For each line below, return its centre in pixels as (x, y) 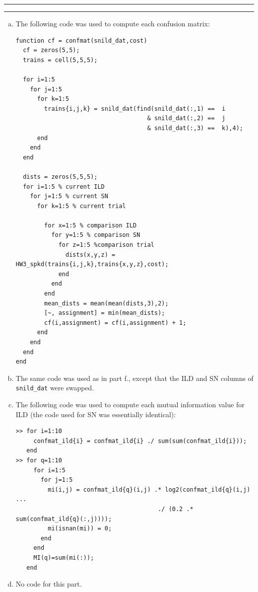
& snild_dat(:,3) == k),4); (195, 128)
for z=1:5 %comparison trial (106, 245)
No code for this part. (49, 584)
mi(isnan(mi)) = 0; (80, 529)
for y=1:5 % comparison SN (96, 235)
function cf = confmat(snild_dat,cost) (81, 40)
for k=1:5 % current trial (81, 206)
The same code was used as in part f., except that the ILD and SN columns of (134, 378)
